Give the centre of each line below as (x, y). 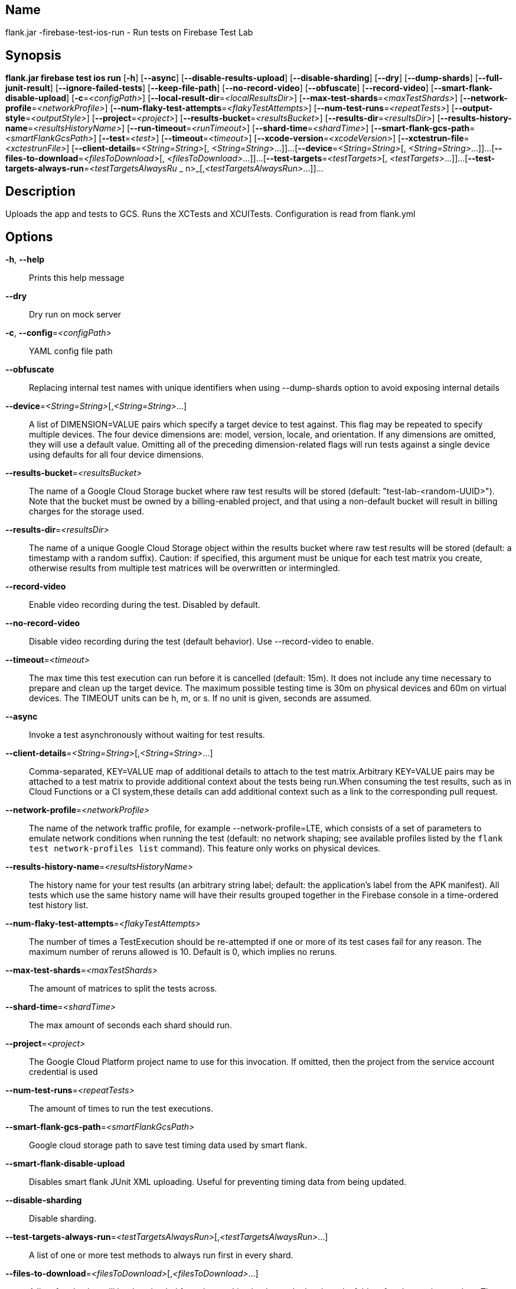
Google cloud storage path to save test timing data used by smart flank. (168, 1145)
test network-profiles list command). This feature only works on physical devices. (205, 848)
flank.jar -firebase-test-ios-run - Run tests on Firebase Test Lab (129, 33)
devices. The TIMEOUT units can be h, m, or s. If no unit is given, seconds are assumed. (200, 698)
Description (40, 191)
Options (29, 237)
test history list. (59, 905)
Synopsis (33, 55)
